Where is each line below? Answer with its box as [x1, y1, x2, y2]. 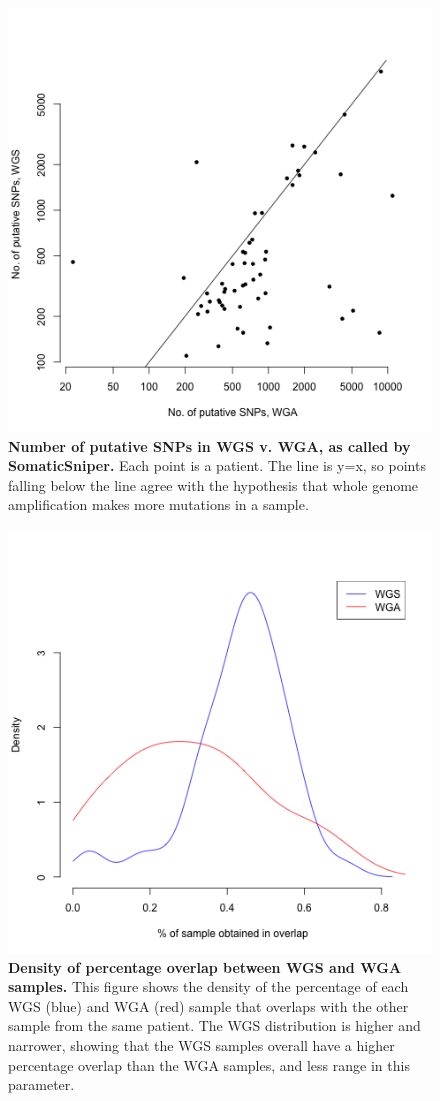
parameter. [8, 1074, 75, 1095]
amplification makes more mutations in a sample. [8, 494, 309, 515]
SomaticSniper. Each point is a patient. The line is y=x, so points [8, 455, 426, 476]
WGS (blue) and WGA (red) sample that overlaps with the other [8, 995, 409, 1016]
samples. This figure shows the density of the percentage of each [8, 976, 409, 997]
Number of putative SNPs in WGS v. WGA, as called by [8, 435, 411, 456]
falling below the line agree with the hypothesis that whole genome [8, 474, 419, 495]
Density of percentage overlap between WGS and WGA [8, 956, 402, 977]
